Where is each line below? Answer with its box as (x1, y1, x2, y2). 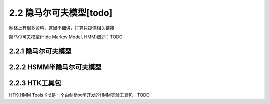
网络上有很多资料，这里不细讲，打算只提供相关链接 (9, 25, 114, 31)
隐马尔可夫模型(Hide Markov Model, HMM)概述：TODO (9, 34, 123, 40)
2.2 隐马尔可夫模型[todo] (9, 7, 113, 18)
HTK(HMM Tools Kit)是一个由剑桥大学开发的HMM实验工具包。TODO (9, 92, 150, 98)
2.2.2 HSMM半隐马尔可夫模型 (9, 63, 102, 71)
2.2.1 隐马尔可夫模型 (9, 47, 72, 55)
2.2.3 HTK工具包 (9, 79, 62, 87)
